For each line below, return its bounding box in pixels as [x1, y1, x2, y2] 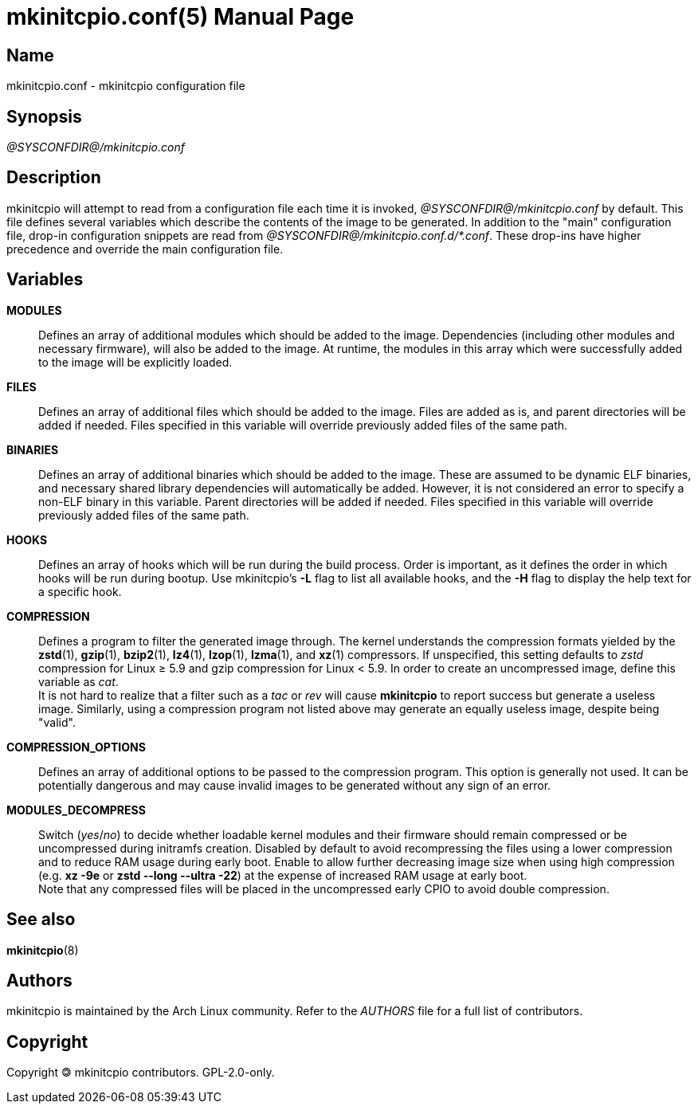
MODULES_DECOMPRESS [6, 802, 146, 817]
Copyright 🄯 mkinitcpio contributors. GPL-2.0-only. [6, 1065, 275, 1080]
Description [6, 167, 101, 188]
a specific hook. [38, 584, 122, 598]
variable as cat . [38, 674, 119, 688]
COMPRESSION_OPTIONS [6, 739, 146, 754]
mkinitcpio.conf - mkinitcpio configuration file [6, 79, 245, 93]
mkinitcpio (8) [6, 943, 79, 957]
